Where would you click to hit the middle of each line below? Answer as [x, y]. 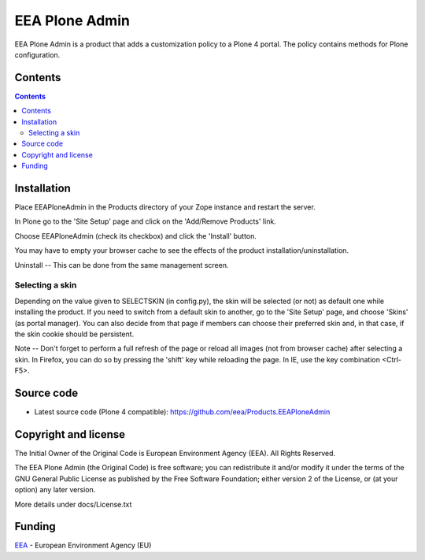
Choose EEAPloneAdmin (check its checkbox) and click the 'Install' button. [136, 235]
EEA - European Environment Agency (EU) [83, 545]
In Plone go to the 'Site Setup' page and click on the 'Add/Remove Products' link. [146, 221]
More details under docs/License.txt [73, 504]
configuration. [37, 54]
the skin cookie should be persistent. [74, 334]
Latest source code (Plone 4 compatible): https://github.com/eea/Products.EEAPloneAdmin [182, 412]
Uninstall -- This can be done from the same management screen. [122, 265]
